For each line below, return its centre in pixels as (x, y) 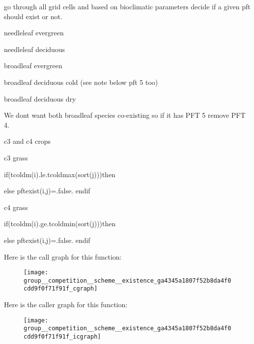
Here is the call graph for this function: (63, 256)
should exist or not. (33, 16)
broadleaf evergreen (33, 66)
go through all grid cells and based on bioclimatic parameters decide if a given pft (127, 6)
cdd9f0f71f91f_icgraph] (62, 336)
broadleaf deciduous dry (40, 98)
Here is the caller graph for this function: (66, 304)
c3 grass (16, 157)
